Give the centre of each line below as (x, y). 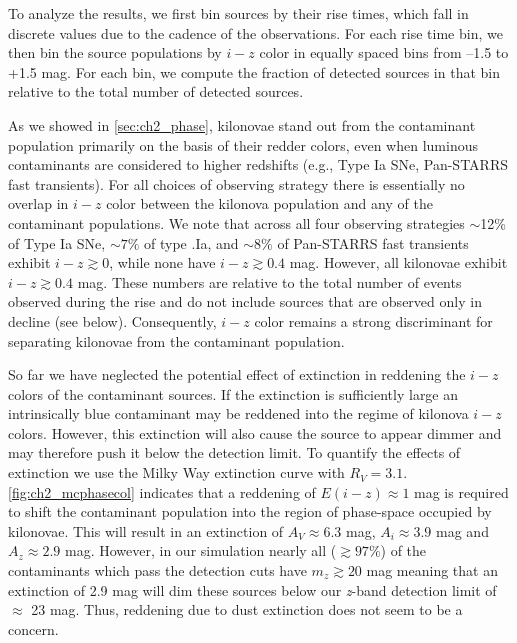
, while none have (162, 262)
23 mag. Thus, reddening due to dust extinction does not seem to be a (247, 609)
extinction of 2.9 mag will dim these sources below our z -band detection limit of (252, 589)
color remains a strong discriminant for (373, 320)
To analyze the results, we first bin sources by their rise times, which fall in (238, 13)
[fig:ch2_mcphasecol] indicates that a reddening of (162, 491)
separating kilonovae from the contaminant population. (176, 340)
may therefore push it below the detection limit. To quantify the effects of (234, 452)
